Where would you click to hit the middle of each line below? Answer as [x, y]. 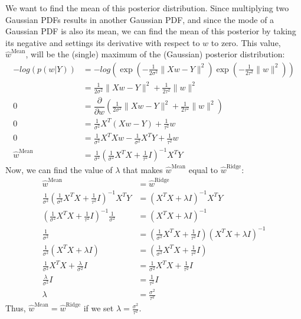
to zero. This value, [246, 42]
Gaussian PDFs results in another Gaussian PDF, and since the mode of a [140, 19]
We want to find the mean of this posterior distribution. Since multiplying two [147, 8]
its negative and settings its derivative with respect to [103, 42]
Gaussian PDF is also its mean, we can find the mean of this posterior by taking [151, 31]
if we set [99, 308]
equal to [203, 169]
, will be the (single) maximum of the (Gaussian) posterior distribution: [155, 54]
